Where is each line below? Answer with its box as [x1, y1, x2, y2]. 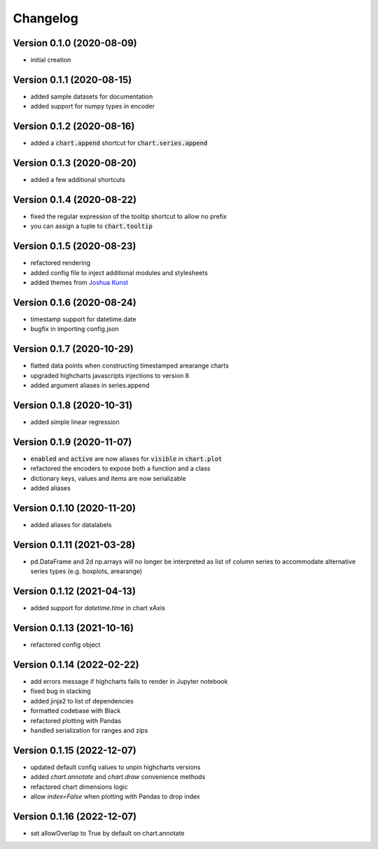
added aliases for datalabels [30, 521, 112, 529]
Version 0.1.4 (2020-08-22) [13, 193, 136, 206]
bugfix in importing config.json [30, 325, 119, 333]
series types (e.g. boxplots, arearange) [30, 567, 143, 575]
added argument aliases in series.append [30, 381, 150, 390]
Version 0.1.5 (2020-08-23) [13, 240, 136, 252]
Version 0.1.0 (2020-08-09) [13, 37, 137, 49]
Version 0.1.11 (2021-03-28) [13, 539, 136, 551]
